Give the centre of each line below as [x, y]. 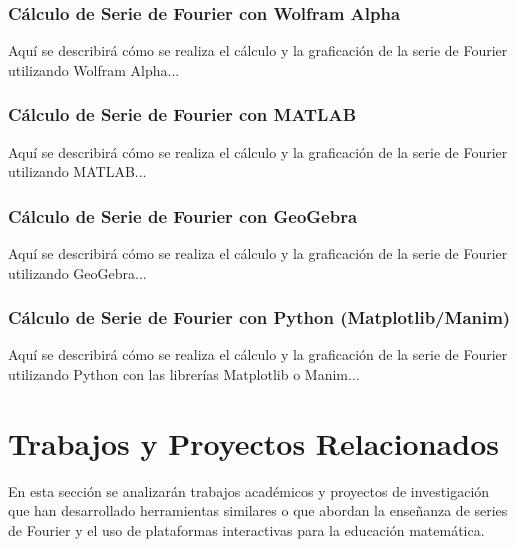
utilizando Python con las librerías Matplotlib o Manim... [184, 374]
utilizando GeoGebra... [77, 272]
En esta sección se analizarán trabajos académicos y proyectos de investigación [249, 490]
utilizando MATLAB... [77, 171]
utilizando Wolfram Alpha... [94, 69]
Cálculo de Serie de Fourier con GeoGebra [183, 215]
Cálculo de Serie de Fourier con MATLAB [182, 114]
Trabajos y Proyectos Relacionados [253, 442]
